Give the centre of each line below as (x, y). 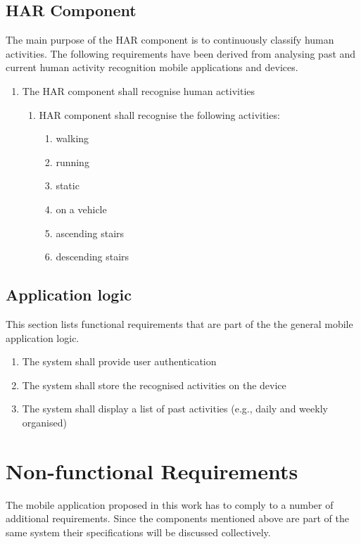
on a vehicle (81, 209)
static (68, 185)
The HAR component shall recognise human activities (139, 90)
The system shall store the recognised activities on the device (154, 385)
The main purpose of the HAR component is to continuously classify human (170, 40)
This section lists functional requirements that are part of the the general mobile (179, 323)
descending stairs (93, 257)
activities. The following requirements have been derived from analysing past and (181, 53)
